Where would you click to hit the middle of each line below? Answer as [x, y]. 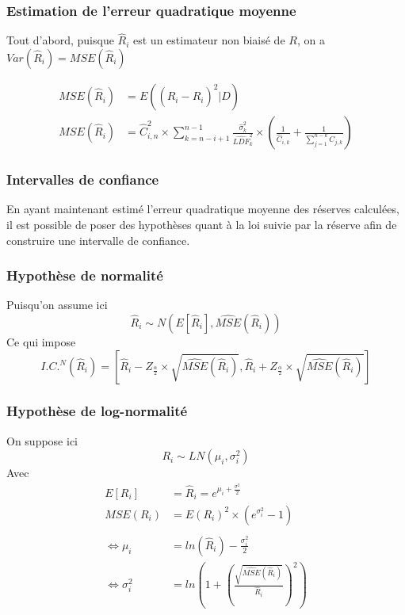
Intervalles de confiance [83, 180]
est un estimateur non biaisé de [209, 40]
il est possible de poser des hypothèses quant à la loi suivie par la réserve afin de [202, 224]
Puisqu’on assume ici [57, 305]
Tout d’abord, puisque [60, 40]
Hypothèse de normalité [85, 275]
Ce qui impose [41, 341]
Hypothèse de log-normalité [97, 411]
